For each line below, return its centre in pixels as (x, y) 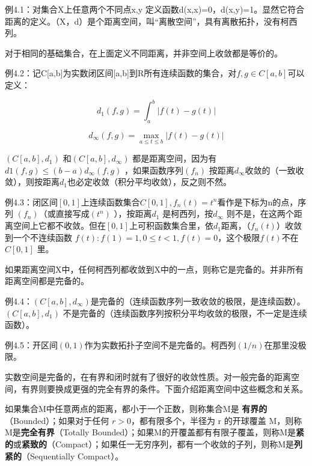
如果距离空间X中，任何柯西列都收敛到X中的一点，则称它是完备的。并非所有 (154, 269)
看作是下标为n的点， (258, 201)
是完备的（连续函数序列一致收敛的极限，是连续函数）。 (198, 301)
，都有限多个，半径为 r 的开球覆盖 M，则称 (216, 420)
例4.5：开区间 (31, 344)
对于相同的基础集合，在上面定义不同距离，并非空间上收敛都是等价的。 (144, 53)
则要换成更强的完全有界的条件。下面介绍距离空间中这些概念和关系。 (173, 388)
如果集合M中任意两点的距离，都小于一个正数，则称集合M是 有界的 (136, 409)
